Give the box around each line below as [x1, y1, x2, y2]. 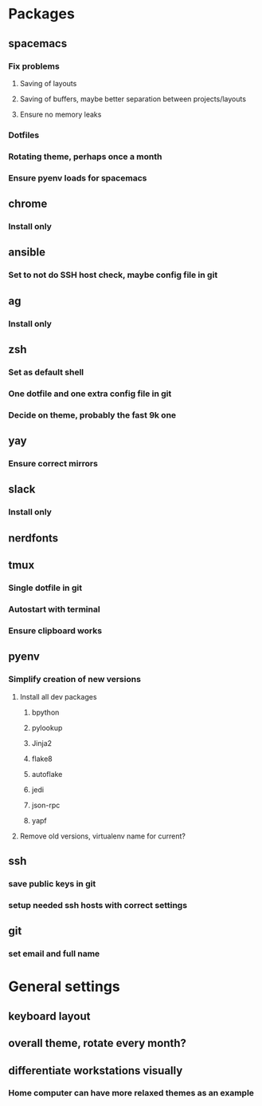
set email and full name [8, 948, 100, 959]
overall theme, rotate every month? [8, 1037, 187, 1050]
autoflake [31, 769, 63, 779]
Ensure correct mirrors [8, 458, 98, 470]
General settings [8, 977, 121, 996]
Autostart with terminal [8, 604, 101, 615]
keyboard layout [8, 1009, 91, 1023]
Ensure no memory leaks [19, 109, 102, 119]
